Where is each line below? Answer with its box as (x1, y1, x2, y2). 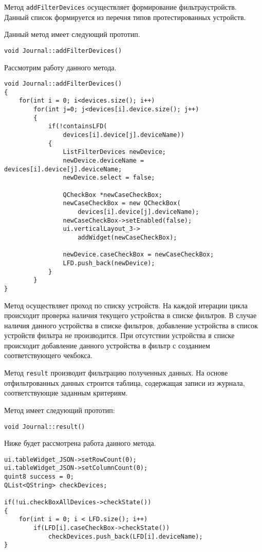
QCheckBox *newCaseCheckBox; (63, 191, 162, 199)
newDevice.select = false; (63, 174, 155, 182)
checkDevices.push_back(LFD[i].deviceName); (48, 533, 203, 540)
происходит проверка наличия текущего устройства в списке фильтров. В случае (4, 310, 257, 321)
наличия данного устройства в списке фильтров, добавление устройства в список (4, 320, 258, 330)
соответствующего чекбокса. (4, 350, 92, 361)
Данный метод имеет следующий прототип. (4, 29, 140, 40)
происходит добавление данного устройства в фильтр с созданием (4, 340, 210, 350)
